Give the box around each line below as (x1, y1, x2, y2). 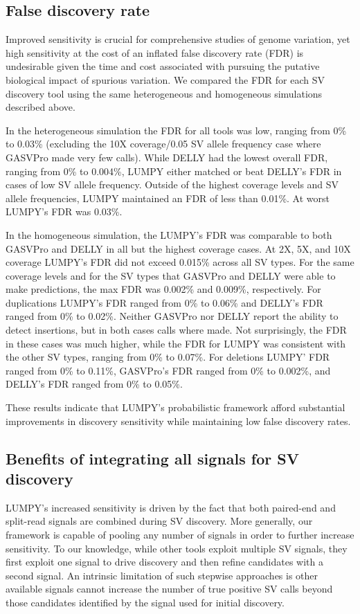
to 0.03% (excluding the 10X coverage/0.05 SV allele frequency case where (6, 136, 321, 151)
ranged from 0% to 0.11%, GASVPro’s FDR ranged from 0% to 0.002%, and (6, 363, 331, 377)
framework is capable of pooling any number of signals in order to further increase (6, 527, 354, 542)
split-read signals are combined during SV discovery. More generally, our (6, 514, 313, 528)
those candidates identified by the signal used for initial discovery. (6, 595, 285, 609)
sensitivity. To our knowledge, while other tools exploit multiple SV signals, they (6, 541, 348, 555)
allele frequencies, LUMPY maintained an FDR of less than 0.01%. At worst (6, 190, 330, 205)
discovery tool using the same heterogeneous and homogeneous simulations (6, 86, 323, 100)
